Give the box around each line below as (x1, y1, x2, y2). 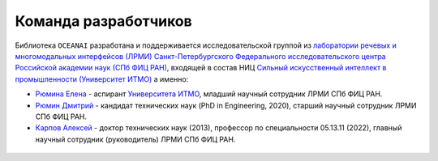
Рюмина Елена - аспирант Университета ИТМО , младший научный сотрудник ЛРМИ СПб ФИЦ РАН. (35, 89, 383, 99)
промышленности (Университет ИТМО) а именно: (15, 74, 189, 84)
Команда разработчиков (15, 12, 192, 30)
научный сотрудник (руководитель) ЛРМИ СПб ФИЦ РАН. (35, 134, 236, 144)
